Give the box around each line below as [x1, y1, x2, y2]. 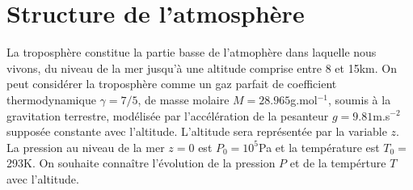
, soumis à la [328, 91, 391, 108]
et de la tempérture [289, 154, 386, 171]
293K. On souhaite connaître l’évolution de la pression [6, 154, 276, 171]
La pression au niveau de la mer [6, 138, 165, 155]
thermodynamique [6, 91, 96, 108]
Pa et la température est [259, 138, 380, 155]
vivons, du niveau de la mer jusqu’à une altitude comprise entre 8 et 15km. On [6, 59, 397, 76]
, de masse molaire [137, 91, 230, 108]
